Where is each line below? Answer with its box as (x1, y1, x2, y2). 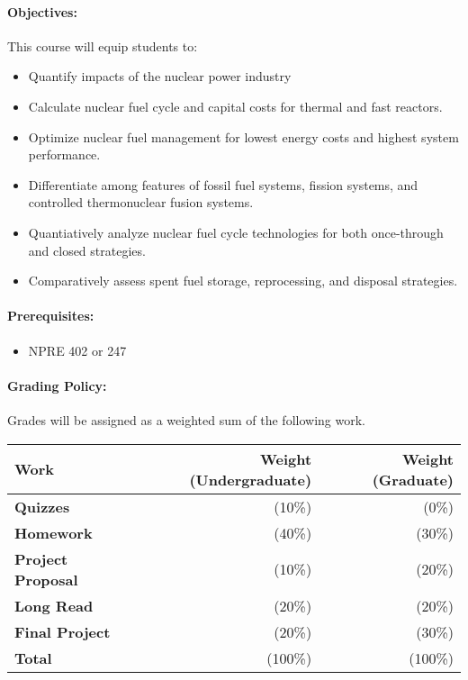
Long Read (14, 594, 94, 616)
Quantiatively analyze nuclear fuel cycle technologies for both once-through (28, 222, 444, 241)
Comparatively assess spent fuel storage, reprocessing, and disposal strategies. (28, 271, 458, 290)
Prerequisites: (7, 306, 94, 325)
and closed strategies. (28, 240, 146, 259)
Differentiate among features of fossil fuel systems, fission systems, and (28, 175, 418, 194)
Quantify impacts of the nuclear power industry (28, 67, 292, 86)
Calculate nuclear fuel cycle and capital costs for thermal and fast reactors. (28, 96, 443, 115)
